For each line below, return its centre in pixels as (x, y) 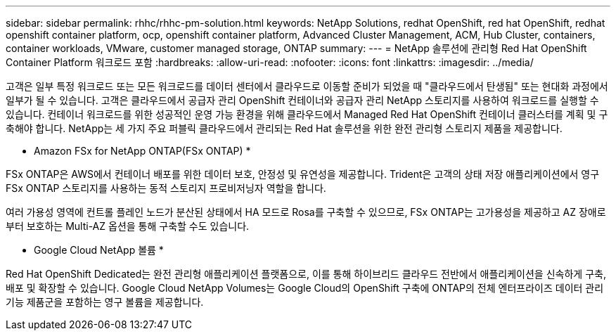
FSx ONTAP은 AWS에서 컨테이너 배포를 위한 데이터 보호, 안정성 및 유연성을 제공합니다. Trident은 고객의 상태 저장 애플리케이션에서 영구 (303, 174)
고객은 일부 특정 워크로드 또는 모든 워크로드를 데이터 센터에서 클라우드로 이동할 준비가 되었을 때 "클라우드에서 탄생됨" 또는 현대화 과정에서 (307, 86)
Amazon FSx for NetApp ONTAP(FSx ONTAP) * (142, 151)
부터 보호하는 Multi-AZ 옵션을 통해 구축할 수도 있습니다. (128, 226)
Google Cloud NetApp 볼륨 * (99, 250)
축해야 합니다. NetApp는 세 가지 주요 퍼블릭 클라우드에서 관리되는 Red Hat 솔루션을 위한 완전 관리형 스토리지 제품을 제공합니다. (284, 128)
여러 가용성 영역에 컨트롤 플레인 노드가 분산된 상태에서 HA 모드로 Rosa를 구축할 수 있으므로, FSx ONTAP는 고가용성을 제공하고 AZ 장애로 (306, 212)
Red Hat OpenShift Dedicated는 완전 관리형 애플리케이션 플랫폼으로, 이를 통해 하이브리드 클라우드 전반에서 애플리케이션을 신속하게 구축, (306, 274)
